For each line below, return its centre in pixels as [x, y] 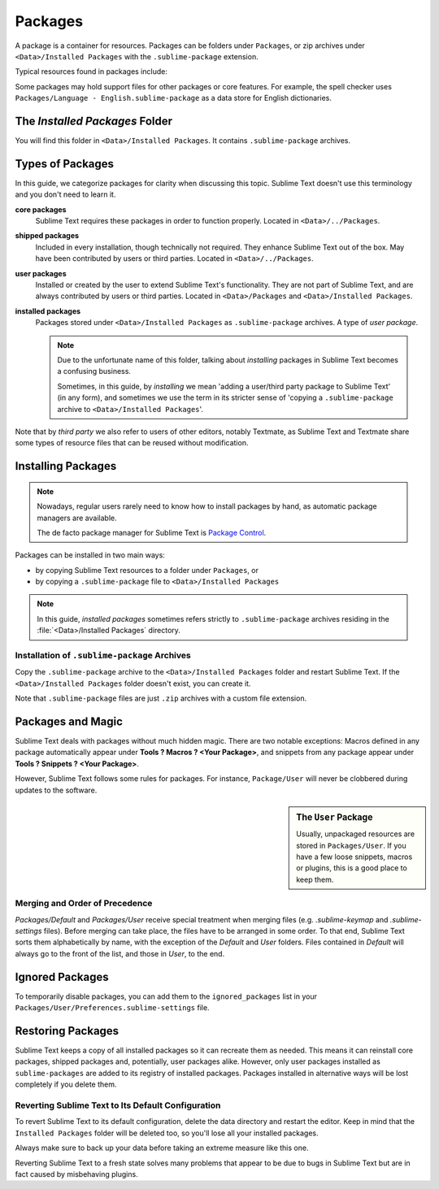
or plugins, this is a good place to [352, 868]
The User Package [335, 818]
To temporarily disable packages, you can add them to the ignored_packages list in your [166, 996]
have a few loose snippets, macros [354, 857]
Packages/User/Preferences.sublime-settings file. [113, 1008]
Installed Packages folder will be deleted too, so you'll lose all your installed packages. [167, 1133]
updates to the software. [56, 790]
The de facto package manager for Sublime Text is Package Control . [152, 532]
